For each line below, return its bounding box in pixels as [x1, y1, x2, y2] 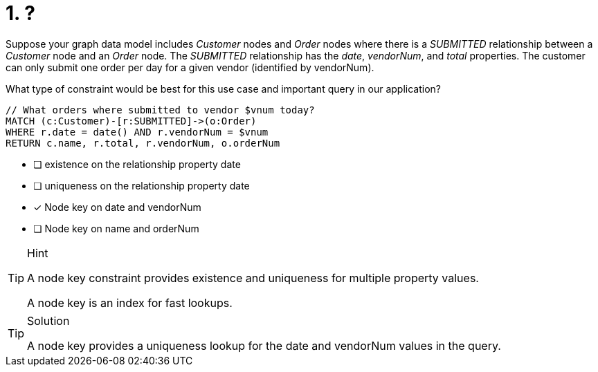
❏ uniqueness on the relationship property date [33, 179, 250, 192]
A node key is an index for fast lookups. [27, 295, 233, 310]
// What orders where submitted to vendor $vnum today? [6, 104, 315, 115]
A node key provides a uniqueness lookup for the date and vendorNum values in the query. [27, 338, 501, 353]
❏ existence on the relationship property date [33, 158, 241, 170]
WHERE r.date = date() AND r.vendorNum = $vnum [6, 126, 269, 138]
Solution [27, 313, 70, 328]
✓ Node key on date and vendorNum [33, 201, 201, 213]
